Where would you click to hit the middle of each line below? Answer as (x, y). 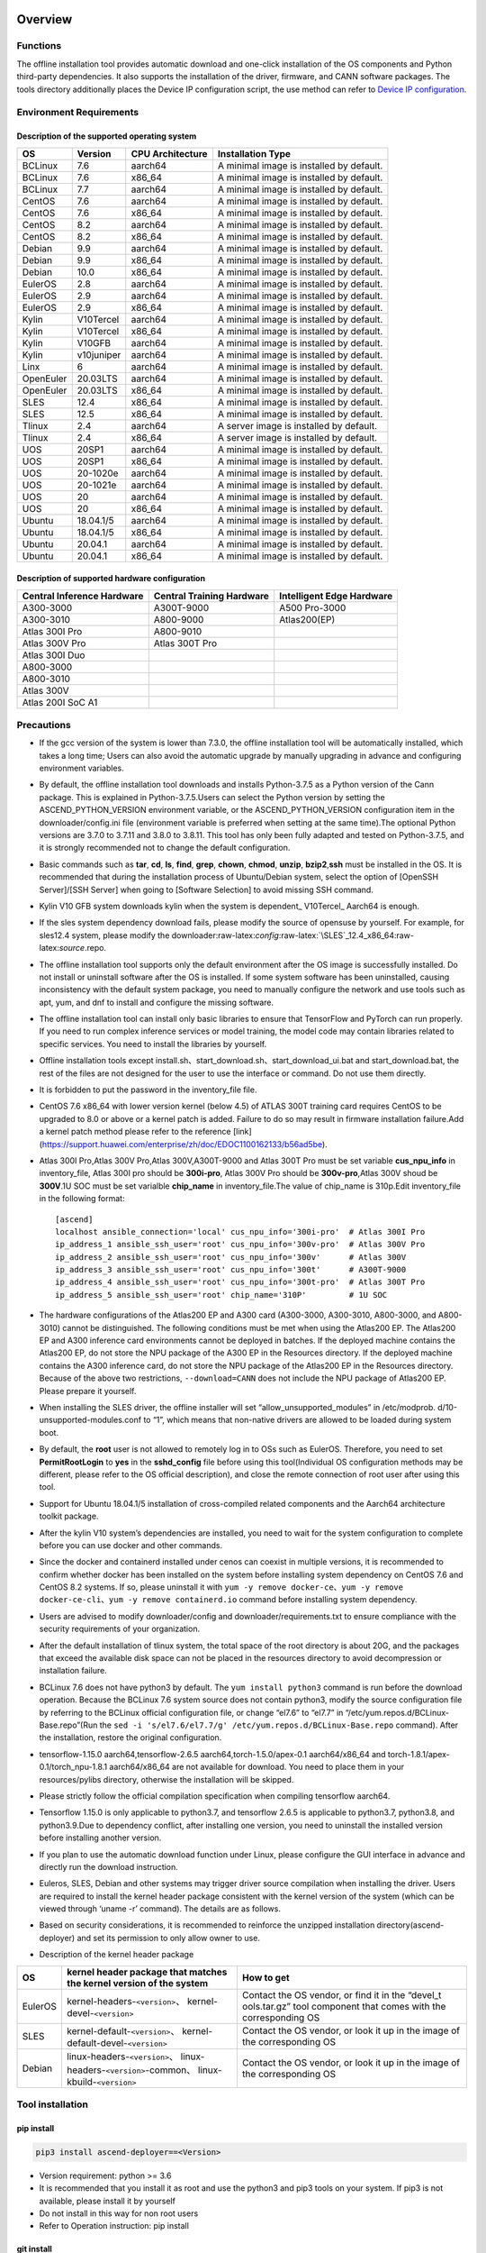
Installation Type (254, 153)
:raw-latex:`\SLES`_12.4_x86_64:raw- (346, 935)
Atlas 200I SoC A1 (60, 702)
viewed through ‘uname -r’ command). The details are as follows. (160, 1909)
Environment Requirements (78, 113)
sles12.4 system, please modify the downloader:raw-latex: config (159, 935)
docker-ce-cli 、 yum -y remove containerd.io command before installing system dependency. (228, 1600)
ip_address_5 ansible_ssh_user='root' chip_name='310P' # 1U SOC (221, 1295)
